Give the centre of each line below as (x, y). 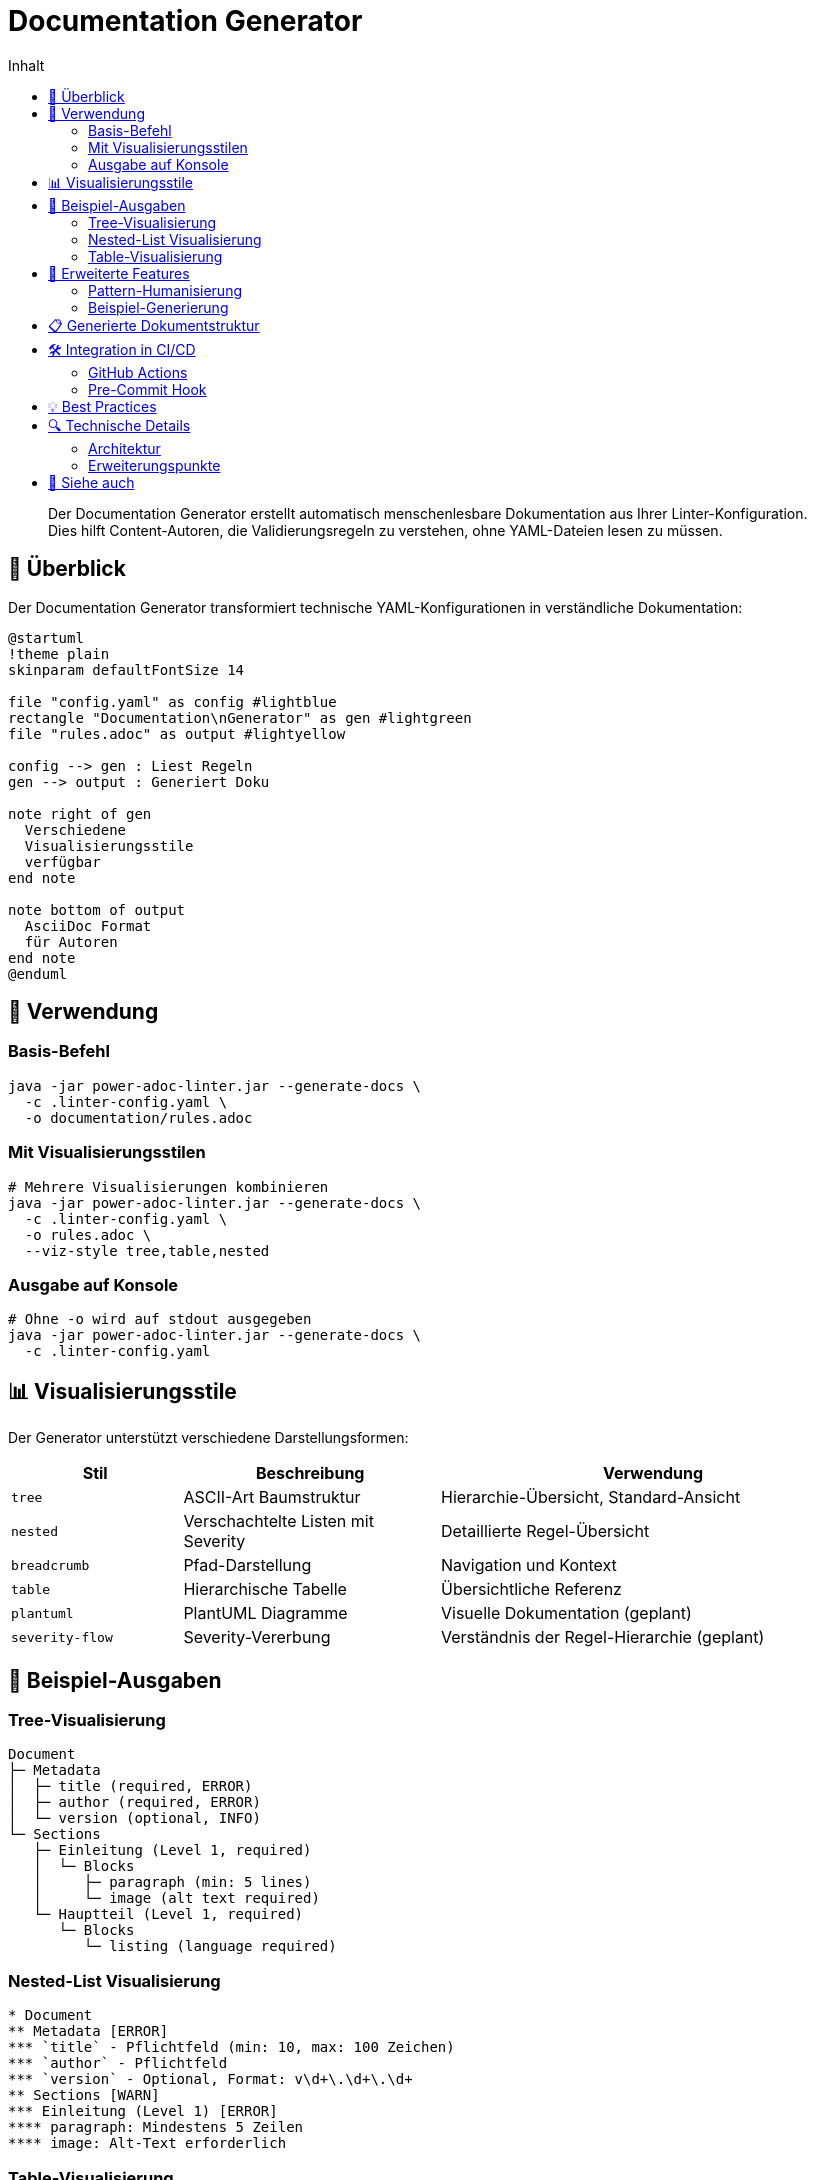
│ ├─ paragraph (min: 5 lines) (172, 1882)
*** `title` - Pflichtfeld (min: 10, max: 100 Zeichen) (231, 2047)
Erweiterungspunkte (154, 465)
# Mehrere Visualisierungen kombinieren (168, 1186)
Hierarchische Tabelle (265, 1589)
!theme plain (59, 653)
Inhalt (26, 65)
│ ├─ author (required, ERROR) (134, 1802)
